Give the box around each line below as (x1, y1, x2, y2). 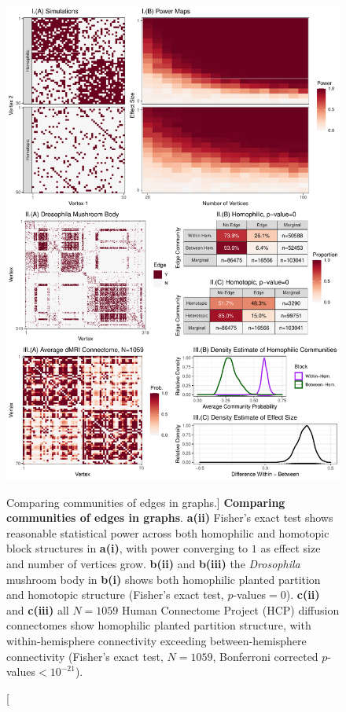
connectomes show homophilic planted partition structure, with (6, 617, 311, 633)
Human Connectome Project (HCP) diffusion (121, 601, 340, 618)
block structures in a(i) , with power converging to (6, 540, 248, 556)
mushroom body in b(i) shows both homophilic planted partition (6, 571, 321, 587)
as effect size (260, 540, 321, 556)
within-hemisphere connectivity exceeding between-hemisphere (6, 632, 307, 648)
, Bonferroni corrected (212, 648, 318, 664)
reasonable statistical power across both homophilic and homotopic (6, 524, 329, 541)
